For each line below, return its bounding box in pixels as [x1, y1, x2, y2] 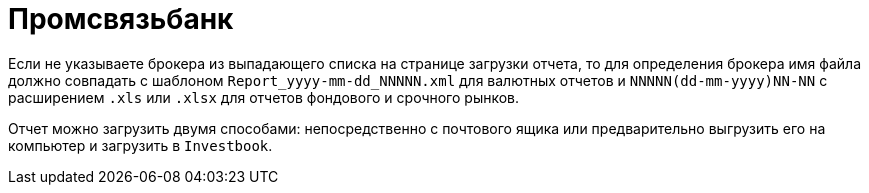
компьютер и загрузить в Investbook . [8, 136, 273, 154]
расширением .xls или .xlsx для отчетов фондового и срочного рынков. [8, 88, 520, 106]
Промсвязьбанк [8, 2, 234, 36]
